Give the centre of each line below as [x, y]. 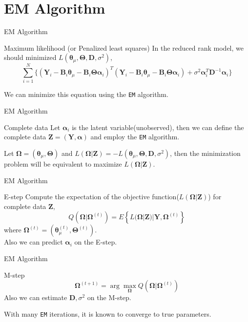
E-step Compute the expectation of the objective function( [92, 197]
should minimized [30, 57]
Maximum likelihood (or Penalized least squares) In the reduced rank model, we [124, 47]
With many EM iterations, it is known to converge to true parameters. [108, 313]
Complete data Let [32, 127]
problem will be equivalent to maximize [63, 163]
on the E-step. [96, 242]
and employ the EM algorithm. [135, 137]
